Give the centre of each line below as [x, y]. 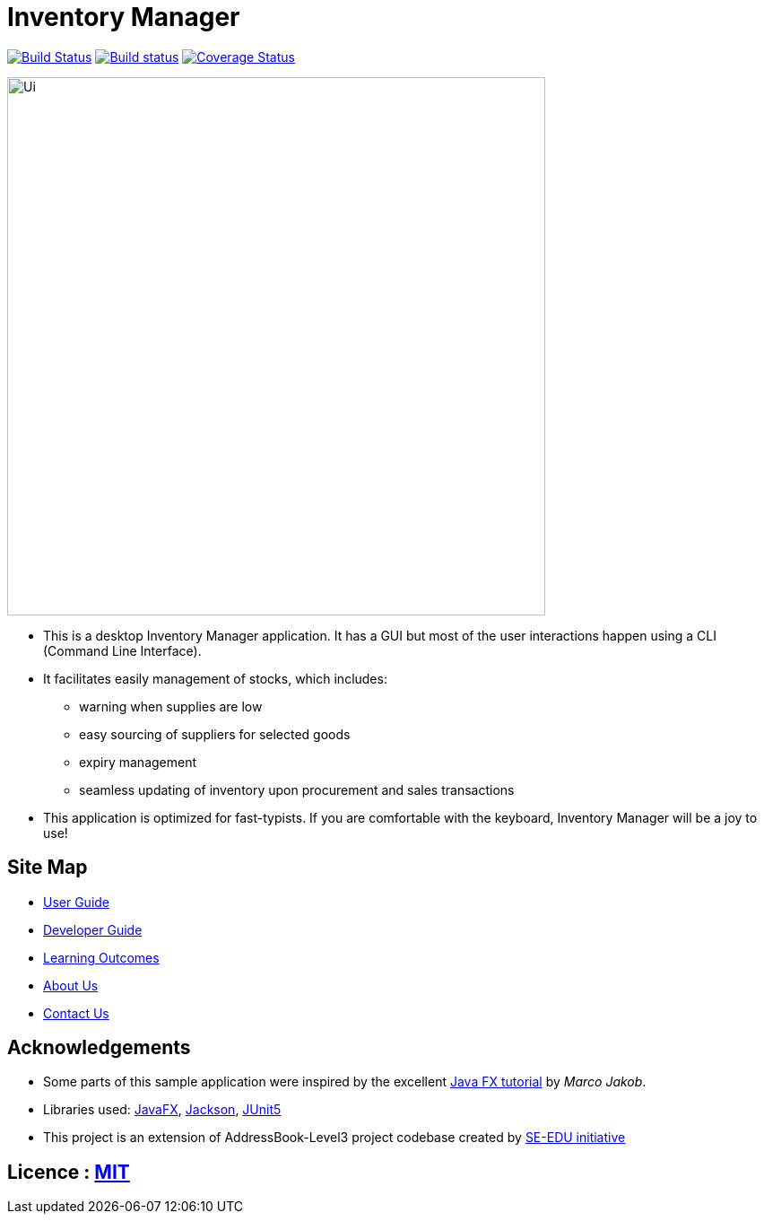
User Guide [77, 902]
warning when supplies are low [171, 706]
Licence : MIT [69, 1172]
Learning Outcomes [101, 957]
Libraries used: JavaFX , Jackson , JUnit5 [162, 1110]
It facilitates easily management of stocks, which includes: [215, 678]
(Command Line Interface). [122, 650]
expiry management [138, 762]
